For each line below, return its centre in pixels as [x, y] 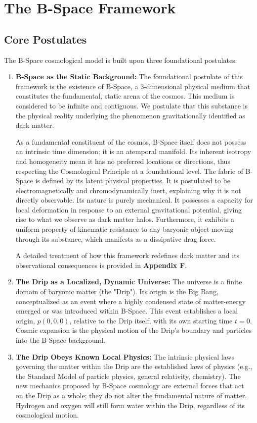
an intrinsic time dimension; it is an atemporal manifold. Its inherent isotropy [133, 151]
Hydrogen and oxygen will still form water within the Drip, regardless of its [130, 405]
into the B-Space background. [61, 340]
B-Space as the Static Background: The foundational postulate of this [129, 77]
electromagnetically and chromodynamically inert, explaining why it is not [128, 190]
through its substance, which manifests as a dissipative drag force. [116, 238]
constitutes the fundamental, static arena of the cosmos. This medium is [125, 96]
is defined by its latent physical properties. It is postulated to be [133, 181]
